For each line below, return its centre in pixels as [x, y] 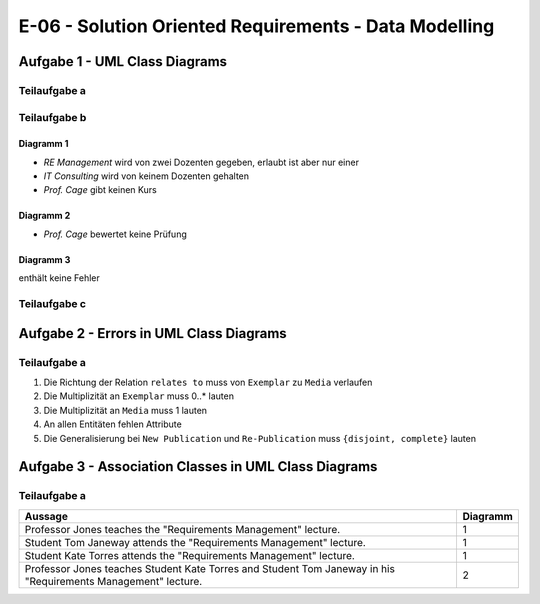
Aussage [46, 516]
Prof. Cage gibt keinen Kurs [100, 190]
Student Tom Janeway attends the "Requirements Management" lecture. [195, 542]
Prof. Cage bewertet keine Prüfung [115, 234]
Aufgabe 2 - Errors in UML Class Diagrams [152, 333]
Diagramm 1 [43, 144]
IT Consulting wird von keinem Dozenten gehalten [146, 176]
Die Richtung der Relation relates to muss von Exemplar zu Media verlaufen [208, 382]
